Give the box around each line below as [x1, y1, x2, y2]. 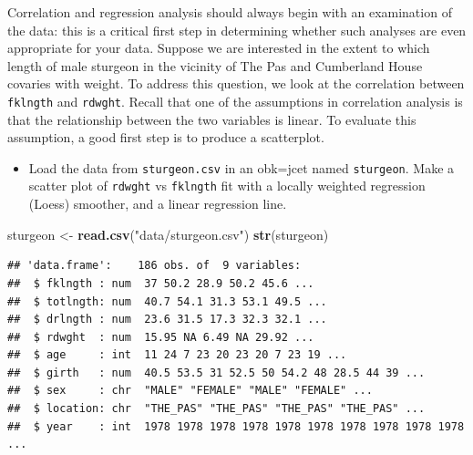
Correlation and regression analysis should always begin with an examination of [7, 3, 452, 21]
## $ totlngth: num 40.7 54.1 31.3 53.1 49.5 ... [7, 295, 327, 308]
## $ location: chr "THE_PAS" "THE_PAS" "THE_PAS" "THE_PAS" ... [7, 402, 426, 416]
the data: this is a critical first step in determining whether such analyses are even [7, 20, 467, 39]
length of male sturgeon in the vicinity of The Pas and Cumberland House [7, 56, 423, 75]
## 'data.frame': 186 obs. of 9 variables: [7, 259, 302, 273]
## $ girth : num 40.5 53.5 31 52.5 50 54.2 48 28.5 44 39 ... [7, 366, 426, 379]
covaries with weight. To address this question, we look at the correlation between [7, 74, 465, 93]
